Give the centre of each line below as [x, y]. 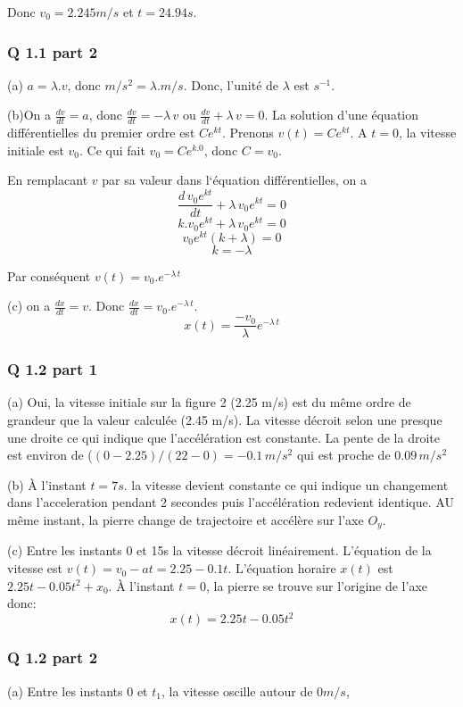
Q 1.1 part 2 [53, 51]
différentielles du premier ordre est [101, 133]
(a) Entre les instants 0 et [78, 690]
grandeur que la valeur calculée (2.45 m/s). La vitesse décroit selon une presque [225, 420]
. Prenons [248, 133]
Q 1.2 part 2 [53, 657]
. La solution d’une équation [341, 115]
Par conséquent [49, 275]
